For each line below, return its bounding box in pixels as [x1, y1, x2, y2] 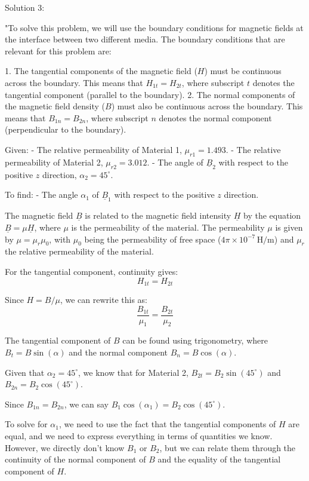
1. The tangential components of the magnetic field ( [5, 65, 197, 77]
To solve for [5, 418, 48, 430]
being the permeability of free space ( [84, 232, 221, 245]
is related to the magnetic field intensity [85, 209, 231, 222]
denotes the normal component [159, 111, 272, 124]
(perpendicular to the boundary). [5, 123, 126, 136]
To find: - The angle [5, 188, 78, 201]
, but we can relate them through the [159, 441, 296, 454]
